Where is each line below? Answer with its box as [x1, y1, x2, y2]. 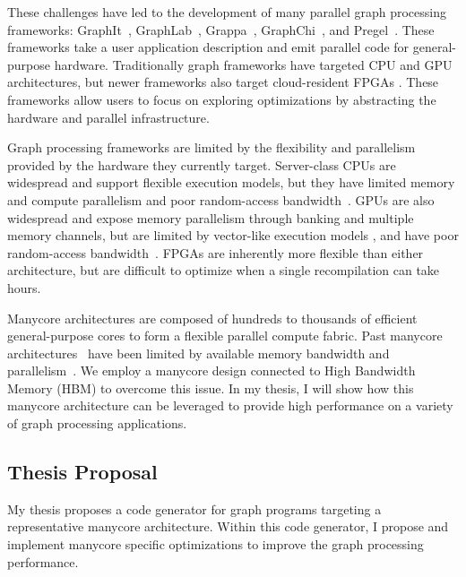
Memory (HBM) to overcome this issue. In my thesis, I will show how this [7, 378, 414, 397]
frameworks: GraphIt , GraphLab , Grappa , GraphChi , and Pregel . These [7, 20, 435, 39]
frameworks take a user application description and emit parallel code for [7, 38, 410, 56]
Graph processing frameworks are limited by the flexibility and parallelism [7, 138, 416, 157]
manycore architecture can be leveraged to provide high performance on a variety [7, 396, 453, 415]
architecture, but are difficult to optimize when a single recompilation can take [7, 261, 440, 280]
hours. [7, 278, 41, 297]
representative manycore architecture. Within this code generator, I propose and [7, 517, 449, 536]
